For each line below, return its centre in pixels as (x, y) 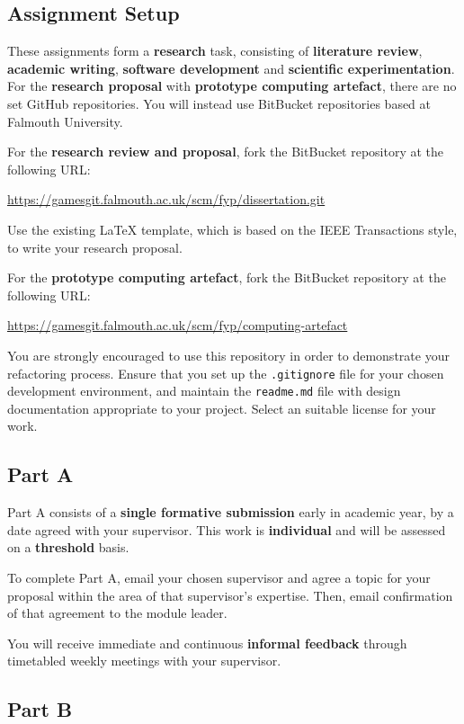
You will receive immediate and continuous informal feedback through (207, 643)
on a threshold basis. (68, 547)
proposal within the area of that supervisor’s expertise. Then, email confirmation (230, 595)
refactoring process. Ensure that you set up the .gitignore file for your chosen (226, 373)
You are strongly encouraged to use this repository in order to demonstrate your (228, 355)
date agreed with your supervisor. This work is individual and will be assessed (227, 529)
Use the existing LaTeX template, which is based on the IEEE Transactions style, (232, 229)
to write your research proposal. (95, 247)
